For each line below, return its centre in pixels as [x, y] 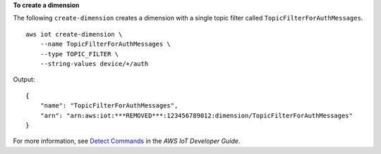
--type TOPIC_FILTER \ [79, 54]
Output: [24, 79]
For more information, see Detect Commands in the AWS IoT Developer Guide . [127, 141]
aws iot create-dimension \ [74, 34]
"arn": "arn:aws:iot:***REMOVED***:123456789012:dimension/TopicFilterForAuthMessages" [196, 115]
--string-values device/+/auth [94, 64]
